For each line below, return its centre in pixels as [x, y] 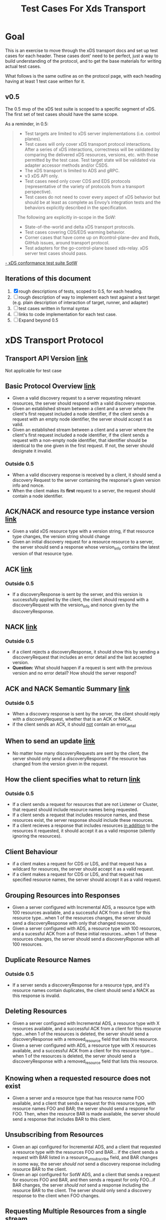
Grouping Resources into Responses [63, 895]
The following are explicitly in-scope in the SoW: [66, 217]
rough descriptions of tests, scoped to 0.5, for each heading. [81, 291]
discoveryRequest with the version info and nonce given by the [75, 605]
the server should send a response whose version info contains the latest [86, 548]
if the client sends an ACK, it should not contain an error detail [74, 725]
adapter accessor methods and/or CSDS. [67, 165]
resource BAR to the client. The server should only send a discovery [82, 1190]
